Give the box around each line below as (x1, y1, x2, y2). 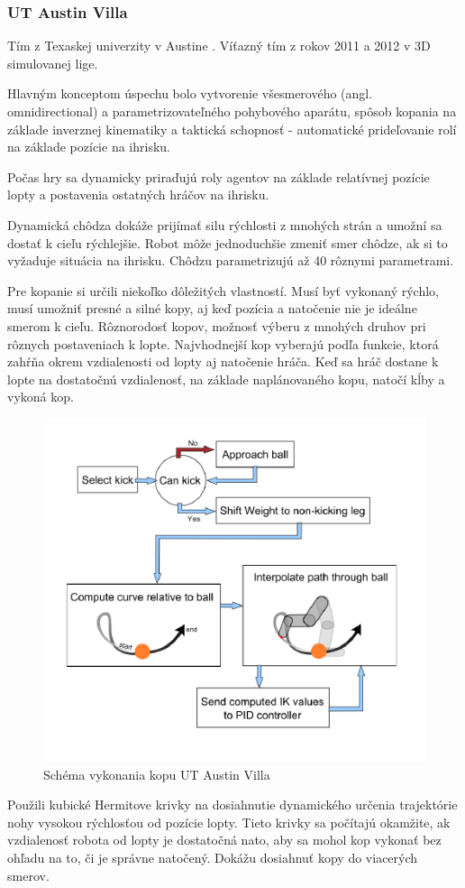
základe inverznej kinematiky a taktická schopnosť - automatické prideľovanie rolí (7, 119, 457, 138)
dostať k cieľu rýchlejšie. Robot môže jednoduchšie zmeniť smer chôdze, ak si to (7, 233, 448, 252)
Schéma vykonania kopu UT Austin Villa (43, 764, 270, 783)
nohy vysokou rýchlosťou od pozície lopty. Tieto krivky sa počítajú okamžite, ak (7, 812, 451, 831)
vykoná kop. (7, 387, 74, 406)
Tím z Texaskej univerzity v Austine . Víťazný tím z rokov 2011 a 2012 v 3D (7, 36, 431, 55)
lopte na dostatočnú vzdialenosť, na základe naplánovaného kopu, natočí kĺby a (7, 369, 445, 388)
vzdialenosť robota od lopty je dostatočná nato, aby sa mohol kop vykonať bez (7, 830, 442, 849)
